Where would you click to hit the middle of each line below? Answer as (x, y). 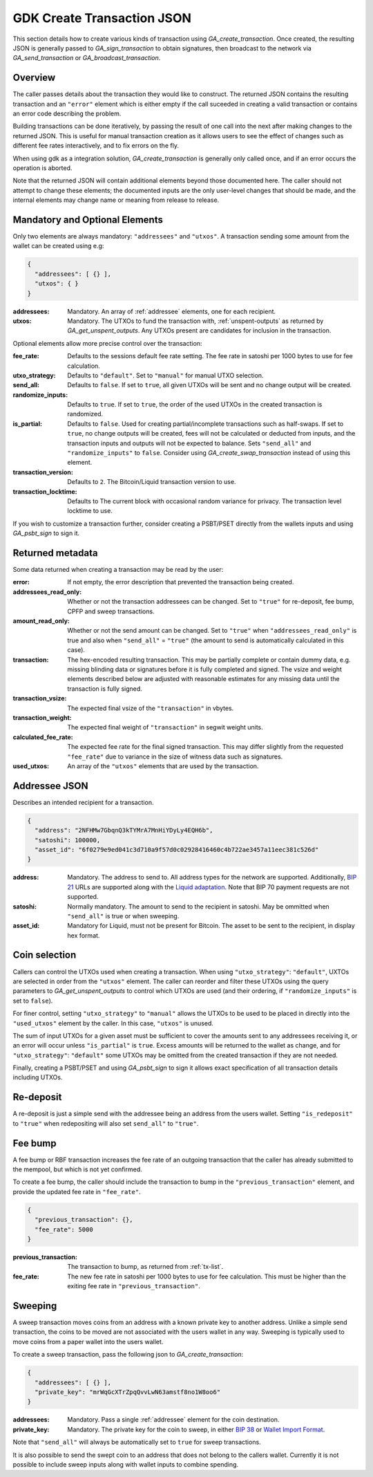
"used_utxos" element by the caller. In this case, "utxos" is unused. (113, 1023)
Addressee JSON (50, 786)
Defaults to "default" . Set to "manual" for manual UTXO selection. (165, 375)
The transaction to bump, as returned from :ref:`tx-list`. (145, 1267)
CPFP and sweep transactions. (111, 611)
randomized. (85, 414)
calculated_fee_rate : (43, 737)
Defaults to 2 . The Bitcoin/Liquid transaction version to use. (152, 482)
